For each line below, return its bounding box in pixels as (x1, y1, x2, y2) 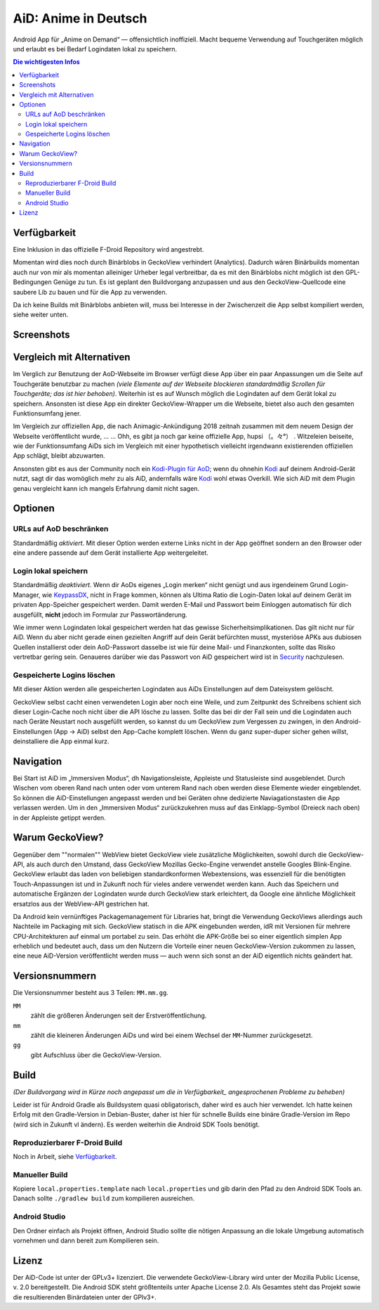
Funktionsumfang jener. (13, 409, 81, 418)
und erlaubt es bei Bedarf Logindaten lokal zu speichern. (13, 44, 178, 53)
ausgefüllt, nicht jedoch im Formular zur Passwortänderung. (13, 610, 187, 619)
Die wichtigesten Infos (13, 58, 80, 66)
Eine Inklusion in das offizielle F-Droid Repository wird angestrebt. (13, 245, 204, 254)
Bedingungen (13, 278, 52, 286)
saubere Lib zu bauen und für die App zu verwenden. (13, 288, 168, 296)
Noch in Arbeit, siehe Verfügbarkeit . (13, 1152, 117, 1160)
